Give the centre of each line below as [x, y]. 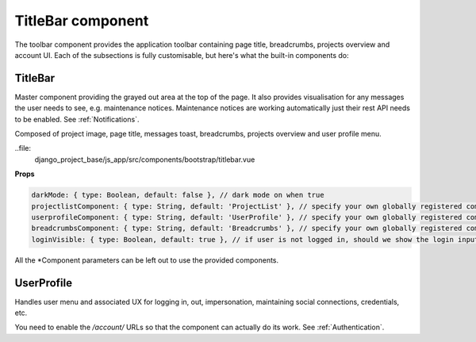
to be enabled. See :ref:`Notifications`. [77, 119]
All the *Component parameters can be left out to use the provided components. [147, 260]
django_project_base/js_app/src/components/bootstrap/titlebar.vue [145, 159]
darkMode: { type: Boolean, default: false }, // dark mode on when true [178, 195]
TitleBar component [82, 21]
